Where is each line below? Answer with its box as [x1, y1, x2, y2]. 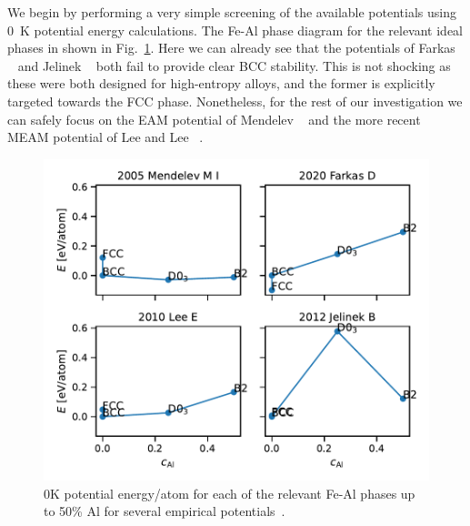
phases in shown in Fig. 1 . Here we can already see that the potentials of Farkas [7, 38, 455, 57]
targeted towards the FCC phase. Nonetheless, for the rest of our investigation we [7, 91, 463, 110]
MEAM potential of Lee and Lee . [7, 127, 204, 147]
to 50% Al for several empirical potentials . [44, 501, 285, 521]
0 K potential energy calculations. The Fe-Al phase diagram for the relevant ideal [7, 20, 464, 39]
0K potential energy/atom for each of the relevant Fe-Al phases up [44, 483, 415, 502]
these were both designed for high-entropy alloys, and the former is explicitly [7, 74, 435, 93]
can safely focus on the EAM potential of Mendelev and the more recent [7, 109, 421, 128]
